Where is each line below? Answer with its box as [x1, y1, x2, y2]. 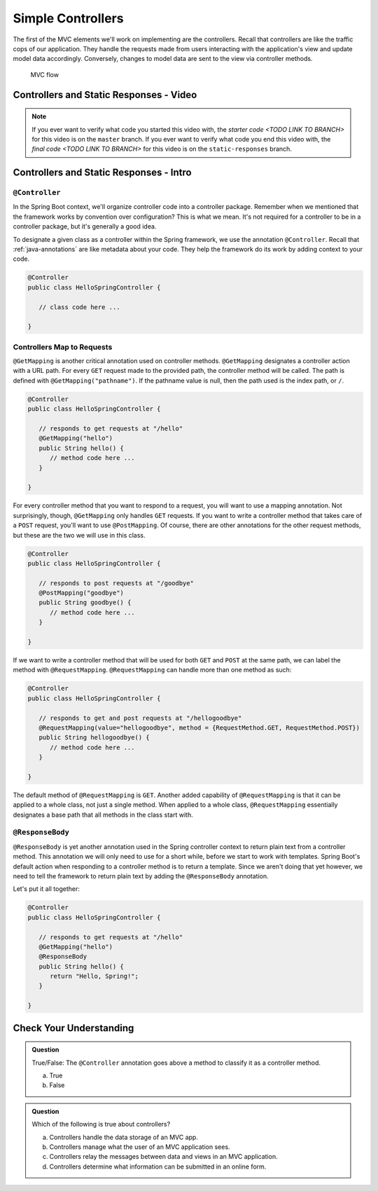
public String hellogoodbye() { [38, 733, 150, 742]
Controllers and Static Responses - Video [13, 88, 197, 101]
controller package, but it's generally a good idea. [13, 222, 157, 231]
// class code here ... [38, 303, 120, 311]
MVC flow [30, 70, 59, 79]
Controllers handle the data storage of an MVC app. [49, 1133, 199, 1141]
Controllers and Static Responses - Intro [13, 167, 192, 179]
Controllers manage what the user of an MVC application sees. [49, 1143, 230, 1151]
